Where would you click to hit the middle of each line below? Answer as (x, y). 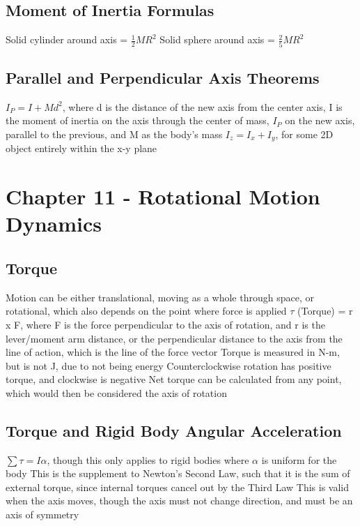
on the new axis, (320, 120)
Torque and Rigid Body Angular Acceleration (174, 430)
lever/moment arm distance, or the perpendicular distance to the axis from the (174, 338)
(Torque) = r (325, 311)
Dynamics (54, 224)
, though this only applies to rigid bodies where (148, 459)
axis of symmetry (42, 514)
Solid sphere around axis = (217, 39)
